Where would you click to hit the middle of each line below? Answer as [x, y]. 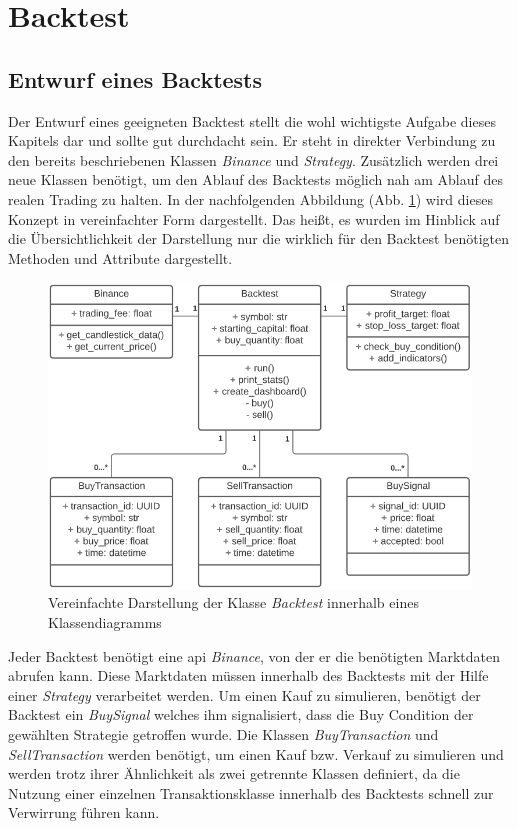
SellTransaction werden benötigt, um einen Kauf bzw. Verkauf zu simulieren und [256, 753]
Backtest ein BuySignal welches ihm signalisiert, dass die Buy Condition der [241, 714]
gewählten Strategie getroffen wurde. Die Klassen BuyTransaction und [223, 733]
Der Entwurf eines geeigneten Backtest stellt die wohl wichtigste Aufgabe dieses [252, 120]
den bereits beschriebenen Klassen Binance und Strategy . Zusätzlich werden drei [253, 159]
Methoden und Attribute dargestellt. [120, 257]
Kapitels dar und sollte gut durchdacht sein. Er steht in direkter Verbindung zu [252, 140]
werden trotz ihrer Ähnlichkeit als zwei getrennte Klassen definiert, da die [234, 773]
